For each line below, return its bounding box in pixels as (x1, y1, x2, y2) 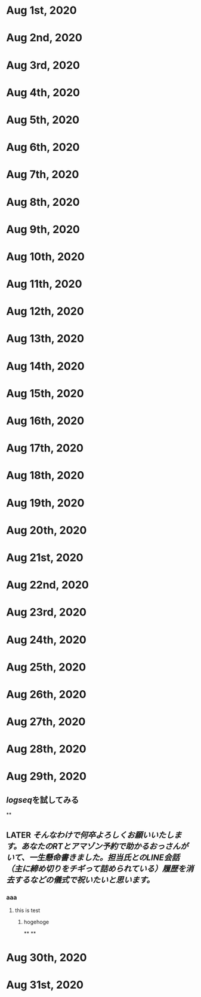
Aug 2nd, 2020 (6, 31, 82, 45)
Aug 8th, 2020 (6, 195, 80, 209)
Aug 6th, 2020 (6, 141, 80, 154)
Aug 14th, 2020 (6, 359, 85, 373)
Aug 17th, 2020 (6, 441, 84, 455)
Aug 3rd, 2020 (6, 58, 81, 72)
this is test (14, 907, 41, 914)
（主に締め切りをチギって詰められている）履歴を (6, 864, 186, 874)
